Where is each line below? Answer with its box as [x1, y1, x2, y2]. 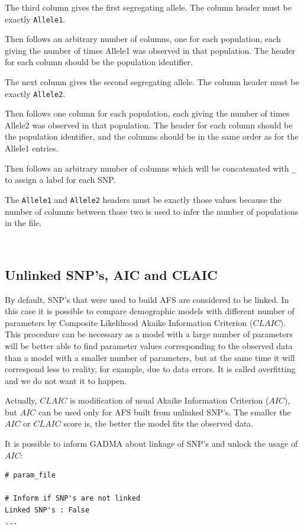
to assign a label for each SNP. [5, 173, 116, 186]
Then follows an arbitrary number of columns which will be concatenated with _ [5, 162, 296, 174]
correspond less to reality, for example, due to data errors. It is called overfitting [5, 363, 296, 375]
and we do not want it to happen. [5, 374, 127, 386]
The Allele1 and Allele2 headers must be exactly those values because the [5, 193, 282, 205]
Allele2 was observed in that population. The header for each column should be [5, 118, 293, 131]
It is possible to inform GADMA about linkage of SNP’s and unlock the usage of [5, 437, 298, 450]
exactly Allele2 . [5, 87, 66, 99]
